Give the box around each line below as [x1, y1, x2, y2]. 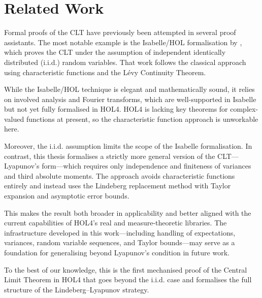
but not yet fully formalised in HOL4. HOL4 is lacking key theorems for [4, 104, 228, 114]
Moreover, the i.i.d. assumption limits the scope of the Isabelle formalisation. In [4, 141, 252, 151]
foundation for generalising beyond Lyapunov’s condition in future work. [4, 247, 230, 257]
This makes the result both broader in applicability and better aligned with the [4, 207, 251, 218]
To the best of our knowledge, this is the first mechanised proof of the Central [4, 264, 247, 275]
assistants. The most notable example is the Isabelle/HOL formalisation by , [4, 37, 242, 47]
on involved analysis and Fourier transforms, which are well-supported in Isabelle [4, 93, 256, 104]
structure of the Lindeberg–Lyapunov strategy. [4, 284, 149, 294]
